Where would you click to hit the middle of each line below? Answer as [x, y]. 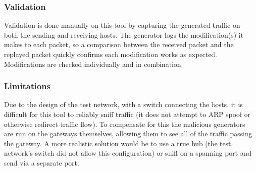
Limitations [27, 86]
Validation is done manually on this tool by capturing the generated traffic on [122, 25]
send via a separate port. [42, 162]
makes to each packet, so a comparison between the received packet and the [119, 44]
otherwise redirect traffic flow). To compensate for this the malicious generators [125, 124]
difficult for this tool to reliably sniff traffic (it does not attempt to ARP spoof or [127, 114]
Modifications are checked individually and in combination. [94, 64]
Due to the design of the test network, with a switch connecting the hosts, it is [124, 104]
